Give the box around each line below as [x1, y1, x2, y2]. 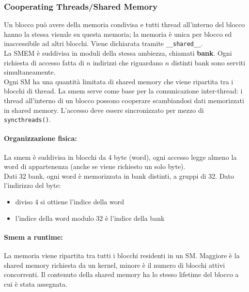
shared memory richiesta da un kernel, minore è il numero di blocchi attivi [4, 260, 225, 270]
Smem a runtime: [4, 231, 63, 242]
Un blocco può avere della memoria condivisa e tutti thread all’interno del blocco [4, 19, 245, 30]
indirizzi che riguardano [93, 57, 163, 67]
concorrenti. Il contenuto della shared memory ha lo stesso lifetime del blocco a [4, 269, 239, 279]
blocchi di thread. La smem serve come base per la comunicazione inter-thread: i [4, 86, 243, 96]
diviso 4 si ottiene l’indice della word [15, 197, 124, 207]
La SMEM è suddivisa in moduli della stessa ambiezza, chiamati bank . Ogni [4, 48, 232, 58]
